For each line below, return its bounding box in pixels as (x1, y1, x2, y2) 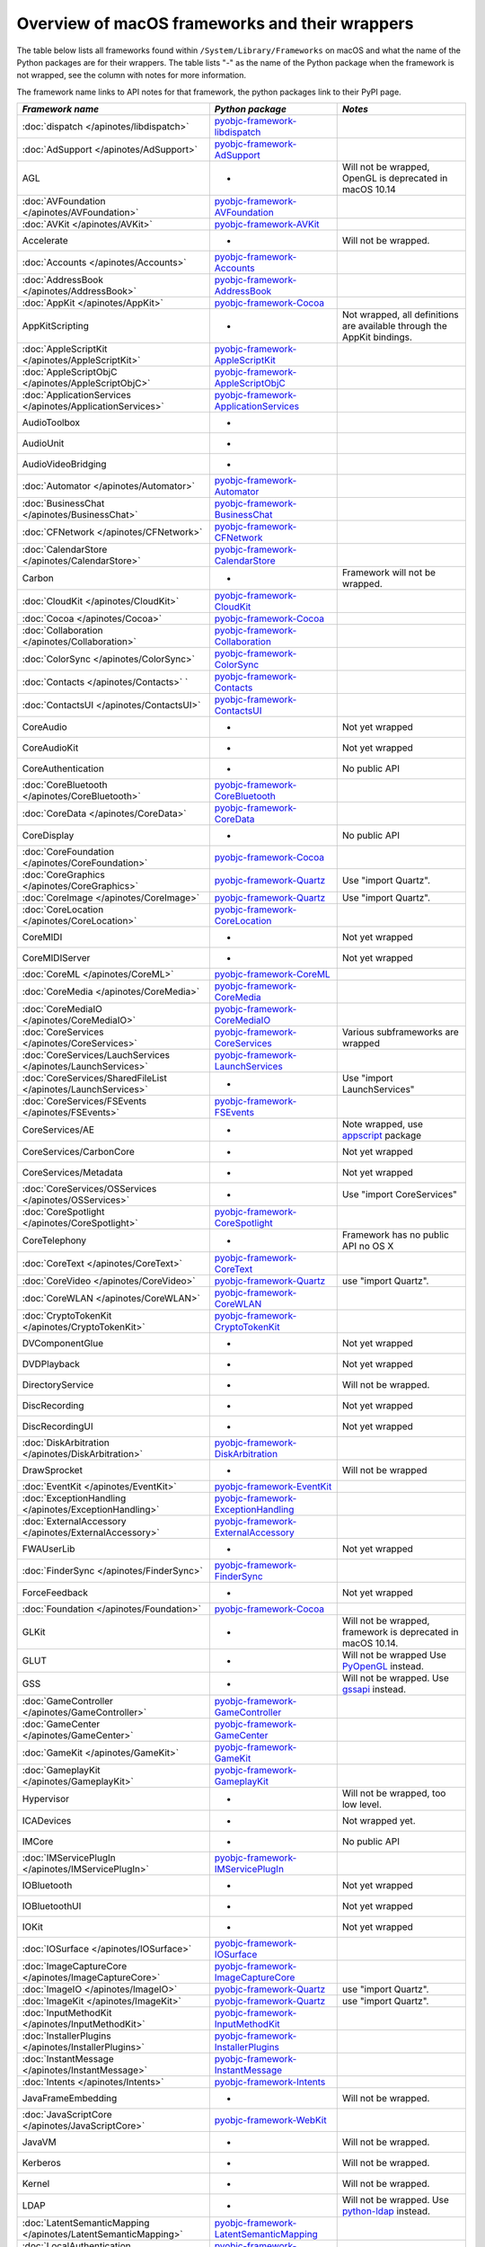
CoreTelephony (22, 1234, 87, 1247)
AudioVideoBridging (22, 458, 107, 471)
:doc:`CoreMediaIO (22, 1003, 102, 1016)
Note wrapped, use (341, 1118, 424, 1131)
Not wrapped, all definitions (341, 308, 460, 321)
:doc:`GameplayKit (22, 1764, 101, 1777)
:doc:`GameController (22, 1695, 114, 1708)
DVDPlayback (22, 1358, 81, 1371)
